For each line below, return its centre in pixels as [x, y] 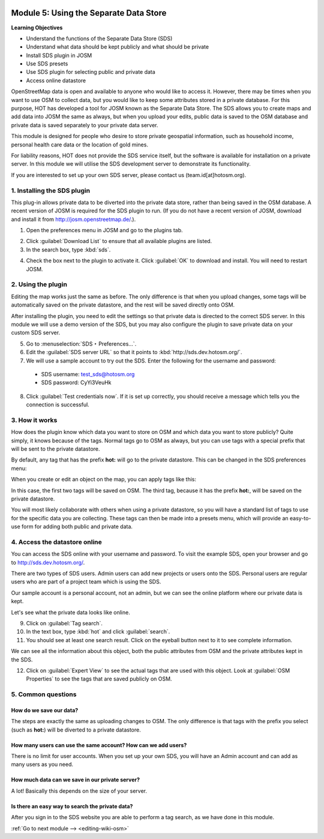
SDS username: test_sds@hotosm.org [88, 374]
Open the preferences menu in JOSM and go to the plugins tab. [104, 230]
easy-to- [300, 518]
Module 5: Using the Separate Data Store [89, 13]
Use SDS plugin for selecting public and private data [91, 72]
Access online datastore [56, 80]
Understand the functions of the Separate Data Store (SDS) [99, 38]
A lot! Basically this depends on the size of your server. [79, 791]
